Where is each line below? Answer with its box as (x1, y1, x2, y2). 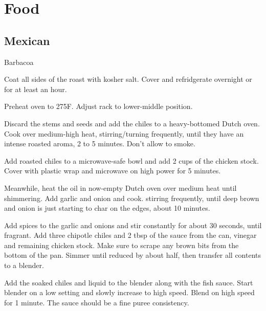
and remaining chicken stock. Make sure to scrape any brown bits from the (4, 239, 239, 250)
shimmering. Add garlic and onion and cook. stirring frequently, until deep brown (4, 192, 259, 203)
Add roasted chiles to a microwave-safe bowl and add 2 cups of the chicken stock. (4, 155, 259, 166)
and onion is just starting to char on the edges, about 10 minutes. (4, 203, 210, 213)
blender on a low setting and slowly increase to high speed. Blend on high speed (4, 287, 255, 298)
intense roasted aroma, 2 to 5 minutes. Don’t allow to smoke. (4, 138, 195, 149)
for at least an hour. (4, 83, 67, 94)
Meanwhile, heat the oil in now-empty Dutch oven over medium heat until (4, 182, 237, 193)
